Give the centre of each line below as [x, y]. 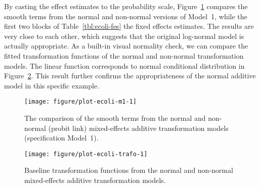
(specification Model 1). [61, 138]
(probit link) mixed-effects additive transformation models [138, 128]
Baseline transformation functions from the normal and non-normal [129, 170]
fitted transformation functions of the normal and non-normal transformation [124, 55]
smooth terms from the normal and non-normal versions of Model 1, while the [126, 16]
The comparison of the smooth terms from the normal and [115, 118]
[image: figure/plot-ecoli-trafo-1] [86, 154]
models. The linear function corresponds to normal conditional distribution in [124, 65]
